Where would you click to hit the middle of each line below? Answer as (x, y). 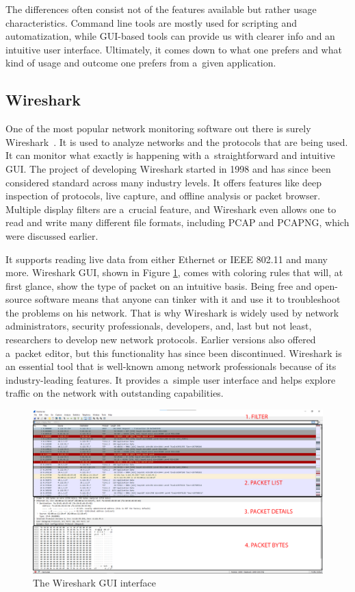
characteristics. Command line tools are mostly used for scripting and (152, 22)
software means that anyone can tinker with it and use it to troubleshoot (187, 299)
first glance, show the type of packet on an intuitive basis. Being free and (159, 285)
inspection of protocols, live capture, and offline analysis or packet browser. (163, 196)
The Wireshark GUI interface (94, 583)
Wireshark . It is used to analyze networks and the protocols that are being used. (177, 141)
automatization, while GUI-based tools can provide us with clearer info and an (170, 36)
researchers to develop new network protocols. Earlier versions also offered (161, 340)
